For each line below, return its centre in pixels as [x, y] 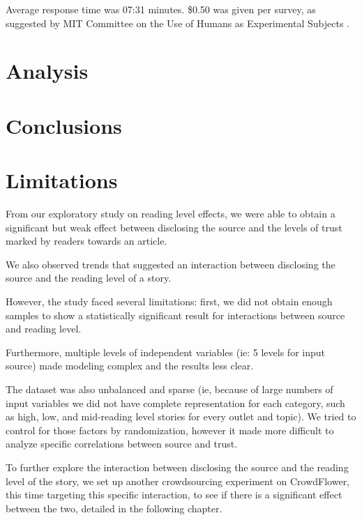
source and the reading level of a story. [89, 278]
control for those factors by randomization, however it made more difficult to [170, 430]
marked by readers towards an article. [86, 241]
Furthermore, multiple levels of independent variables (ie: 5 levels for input [165, 352]
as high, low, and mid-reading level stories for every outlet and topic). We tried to [181, 416]
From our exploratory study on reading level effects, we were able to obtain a [171, 214]
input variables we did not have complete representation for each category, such [175, 403]
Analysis [47, 71]
